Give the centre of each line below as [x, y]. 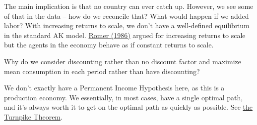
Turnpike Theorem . [33, 116]
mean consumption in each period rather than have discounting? [102, 71]
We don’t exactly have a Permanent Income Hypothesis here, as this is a [114, 88]
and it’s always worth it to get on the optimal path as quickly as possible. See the [128, 107]
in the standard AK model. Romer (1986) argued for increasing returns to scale [125, 35]
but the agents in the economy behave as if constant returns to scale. [109, 45]
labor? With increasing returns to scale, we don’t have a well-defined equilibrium [127, 25]
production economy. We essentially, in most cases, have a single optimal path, [124, 97]
